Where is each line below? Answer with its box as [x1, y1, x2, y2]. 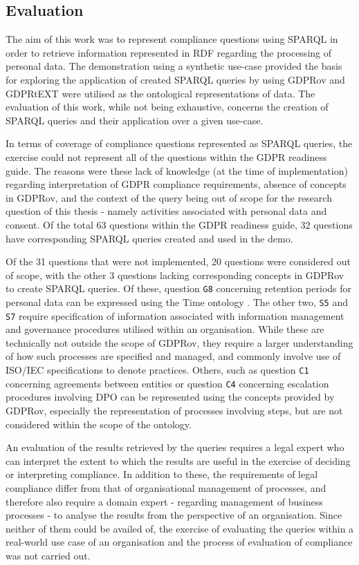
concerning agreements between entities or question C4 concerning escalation [6, 376, 329, 390]
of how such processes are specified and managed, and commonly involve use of [6, 349, 341, 363]
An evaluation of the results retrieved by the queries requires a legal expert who [6, 440, 344, 454]
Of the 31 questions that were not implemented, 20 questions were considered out [6, 254, 351, 269]
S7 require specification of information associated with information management [6, 308, 344, 323]
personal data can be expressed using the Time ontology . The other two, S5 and [6, 294, 349, 309]
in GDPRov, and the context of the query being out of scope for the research [6, 190, 332, 204]
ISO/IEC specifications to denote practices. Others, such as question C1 [6, 363, 309, 377]
